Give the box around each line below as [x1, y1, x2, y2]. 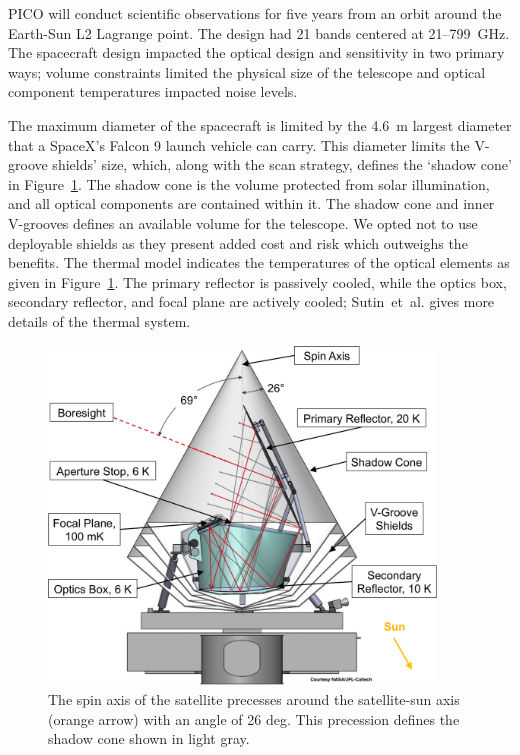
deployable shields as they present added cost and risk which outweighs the [8, 232, 468, 253]
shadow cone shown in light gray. [48, 728, 250, 749]
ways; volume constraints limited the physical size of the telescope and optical [8, 61, 486, 82]
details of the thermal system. [8, 310, 191, 331]
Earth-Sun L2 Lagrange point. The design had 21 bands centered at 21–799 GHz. [8, 22, 510, 43]
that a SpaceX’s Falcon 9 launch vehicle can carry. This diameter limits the [8, 134, 470, 155]
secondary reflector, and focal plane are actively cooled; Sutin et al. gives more [8, 291, 495, 312]
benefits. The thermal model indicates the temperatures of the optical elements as [8, 252, 510, 273]
